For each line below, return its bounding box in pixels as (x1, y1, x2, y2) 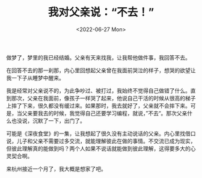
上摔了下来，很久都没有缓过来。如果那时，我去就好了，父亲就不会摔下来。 (6, 102, 191, 109)
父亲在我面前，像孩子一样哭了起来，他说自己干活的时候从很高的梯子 (26, 94, 196, 102)
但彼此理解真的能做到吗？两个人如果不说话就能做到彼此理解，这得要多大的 (6, 145, 191, 152)
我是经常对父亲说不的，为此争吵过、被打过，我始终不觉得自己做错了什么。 (6, 87, 191, 94)
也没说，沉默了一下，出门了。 (11, 117, 85, 124)
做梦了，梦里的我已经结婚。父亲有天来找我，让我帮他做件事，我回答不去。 (6, 54, 191, 61)
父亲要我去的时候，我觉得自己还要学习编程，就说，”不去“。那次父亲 (22, 109, 188, 117)
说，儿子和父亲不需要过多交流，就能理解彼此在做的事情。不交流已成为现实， (6, 137, 196, 144)
